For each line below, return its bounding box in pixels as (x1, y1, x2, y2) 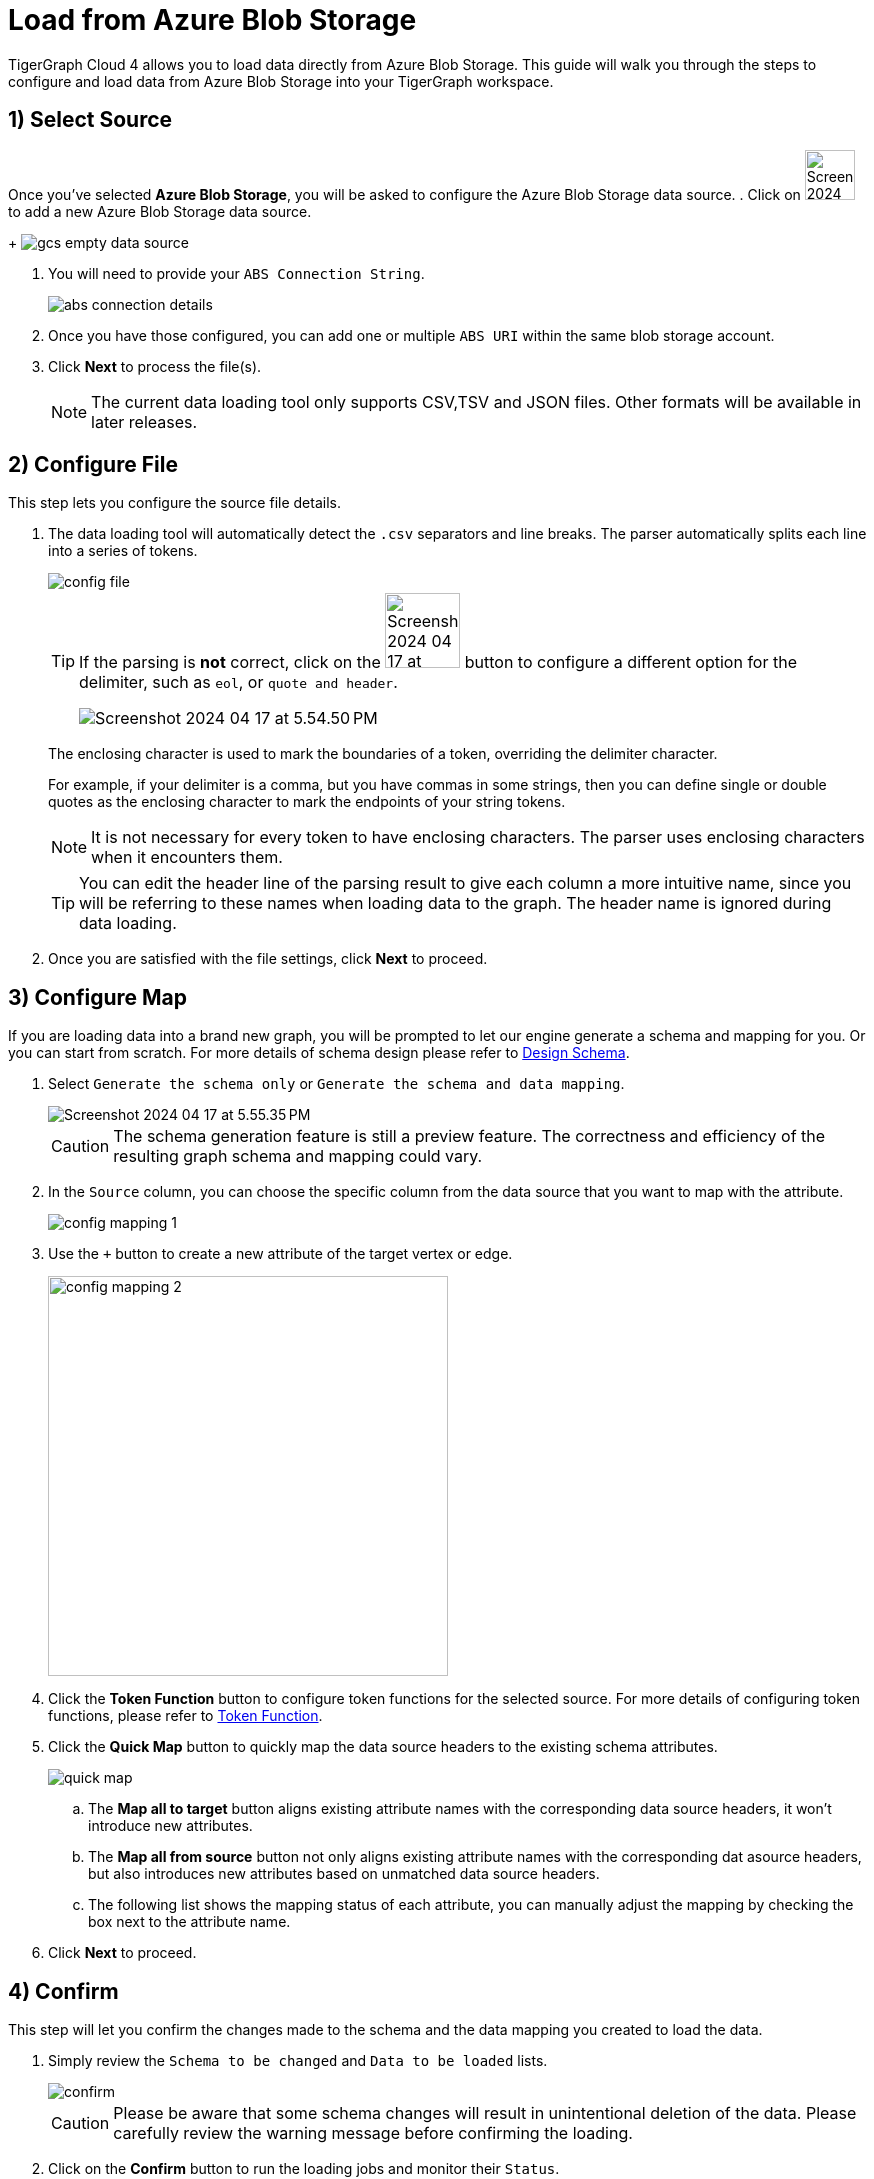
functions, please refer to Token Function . (48, 1707, 323, 1725)
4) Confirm (8, 1978, 119, 2004)
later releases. (91, 411, 198, 432)
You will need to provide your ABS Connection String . (48, 264, 425, 282)
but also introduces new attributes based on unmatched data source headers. (88, 1865, 600, 1883)
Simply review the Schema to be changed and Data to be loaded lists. (48, 2052, 548, 2070)
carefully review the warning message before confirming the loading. (113, 2123, 633, 2144)
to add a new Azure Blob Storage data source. (8, 202, 312, 220)
